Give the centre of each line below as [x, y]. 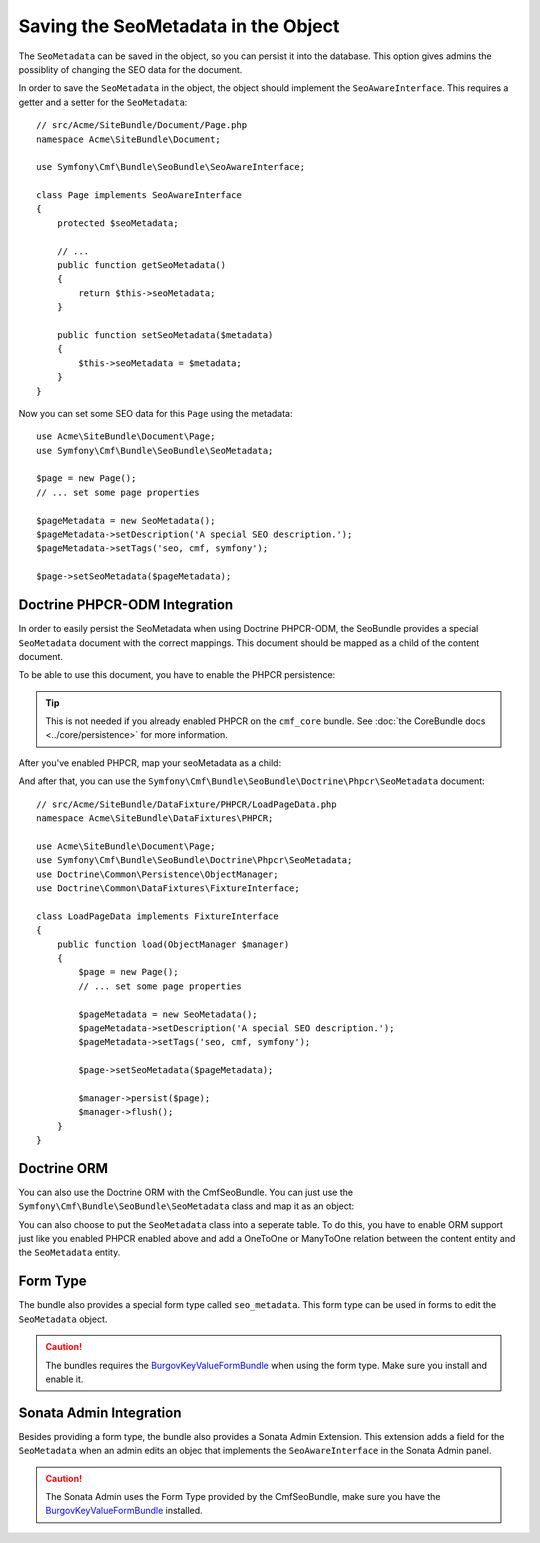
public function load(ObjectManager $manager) [173, 944]
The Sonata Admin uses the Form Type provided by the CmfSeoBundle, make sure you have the [243, 1497]
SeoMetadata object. [63, 1319]
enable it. [64, 1379]
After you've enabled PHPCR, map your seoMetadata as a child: [150, 762]
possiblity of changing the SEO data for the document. [130, 69]
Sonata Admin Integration [100, 1412]
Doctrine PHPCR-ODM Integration [126, 605]
